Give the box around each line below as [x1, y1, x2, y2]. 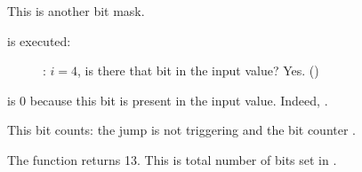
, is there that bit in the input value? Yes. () [77, 61, 319, 80]
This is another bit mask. [7, 2, 145, 20]
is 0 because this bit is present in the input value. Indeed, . [7, 90, 328, 109]
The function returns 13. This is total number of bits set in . [7, 150, 337, 168]
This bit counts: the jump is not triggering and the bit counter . [7, 121, 356, 139]
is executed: [7, 31, 71, 50]
